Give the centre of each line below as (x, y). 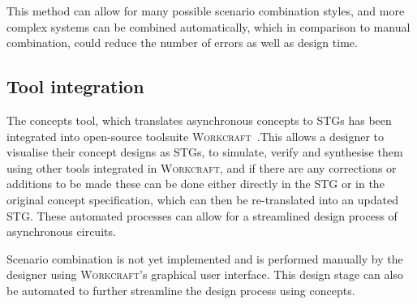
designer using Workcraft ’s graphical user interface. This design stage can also (205, 274)
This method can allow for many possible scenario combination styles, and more (206, 11)
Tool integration (75, 86)
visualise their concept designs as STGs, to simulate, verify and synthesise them (205, 152)
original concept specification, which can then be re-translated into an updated (202, 199)
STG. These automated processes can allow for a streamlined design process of (202, 215)
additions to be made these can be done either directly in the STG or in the (196, 184)
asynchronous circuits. (61, 231)
